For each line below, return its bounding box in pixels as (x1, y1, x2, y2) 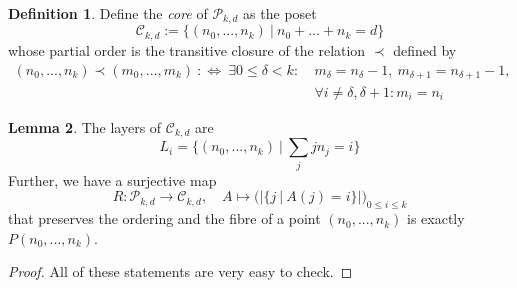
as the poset (243, 3, 317, 23)
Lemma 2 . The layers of (8, 117, 162, 138)
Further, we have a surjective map (8, 169, 217, 190)
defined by (393, 39, 457, 60)
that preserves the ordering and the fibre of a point (8, 208, 321, 229)
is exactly (407, 208, 465, 229)
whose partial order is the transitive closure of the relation (8, 39, 366, 60)
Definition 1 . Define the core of (8, 3, 208, 23)
